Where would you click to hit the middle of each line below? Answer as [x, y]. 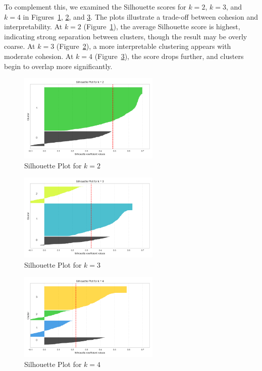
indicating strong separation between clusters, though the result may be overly [126, 36]
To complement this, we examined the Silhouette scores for [95, 7]
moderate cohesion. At [39, 56]
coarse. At [20, 46]
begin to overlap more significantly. [58, 66]
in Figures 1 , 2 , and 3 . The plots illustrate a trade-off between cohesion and [140, 16]
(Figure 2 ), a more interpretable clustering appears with [144, 46]
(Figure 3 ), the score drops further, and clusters [169, 56]
